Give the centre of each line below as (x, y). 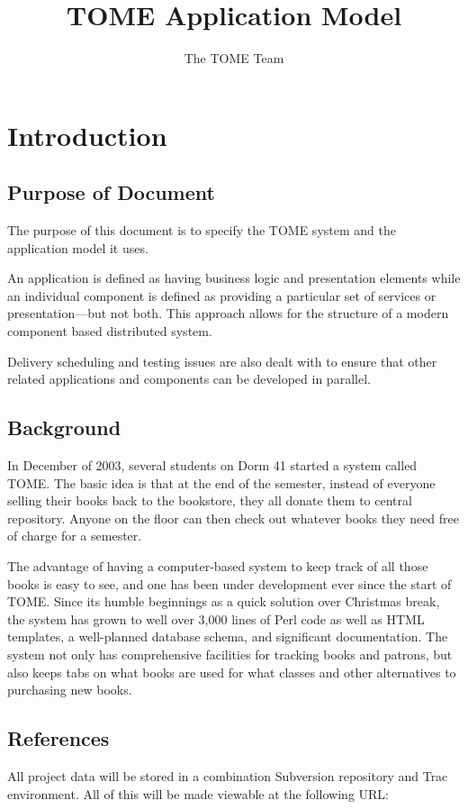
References (58, 738)
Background (64, 427)
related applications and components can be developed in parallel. (189, 379)
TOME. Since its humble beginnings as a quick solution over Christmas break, (224, 601)
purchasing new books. (70, 690)
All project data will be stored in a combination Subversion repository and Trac (228, 775)
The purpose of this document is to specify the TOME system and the (202, 230)
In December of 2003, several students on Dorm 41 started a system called (212, 465)
